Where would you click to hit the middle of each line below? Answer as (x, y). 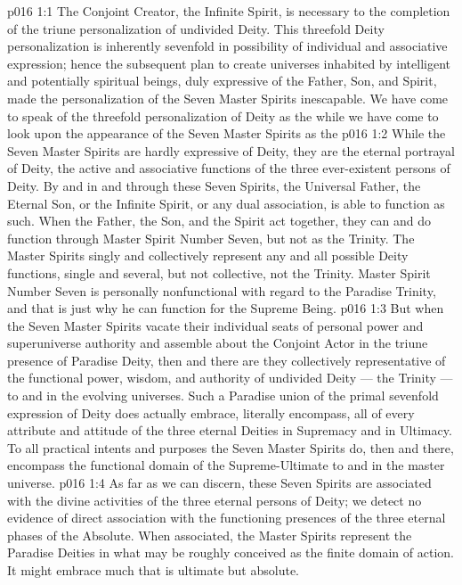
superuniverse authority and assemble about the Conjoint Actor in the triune (218, 343)
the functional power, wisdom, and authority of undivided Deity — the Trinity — (230, 378)
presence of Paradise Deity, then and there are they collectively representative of (227, 360)
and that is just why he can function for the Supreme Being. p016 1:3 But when (226, 308)
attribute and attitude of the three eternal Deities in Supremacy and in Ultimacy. (230, 430)
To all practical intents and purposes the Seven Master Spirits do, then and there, (231, 447)
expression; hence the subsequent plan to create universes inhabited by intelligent (229, 63)
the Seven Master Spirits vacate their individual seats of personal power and (215, 325)
